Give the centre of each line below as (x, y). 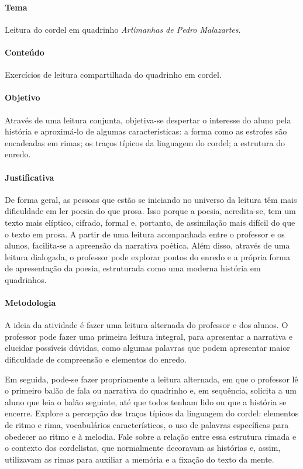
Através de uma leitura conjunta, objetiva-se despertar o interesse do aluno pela (148, 120)
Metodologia (30, 303)
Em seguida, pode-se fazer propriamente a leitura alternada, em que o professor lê (151, 379)
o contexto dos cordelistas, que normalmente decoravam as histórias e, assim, (143, 448)
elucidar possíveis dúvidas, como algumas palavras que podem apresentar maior (147, 348)
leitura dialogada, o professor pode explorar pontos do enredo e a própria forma (147, 256)
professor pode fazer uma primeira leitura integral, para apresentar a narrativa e (149, 336)
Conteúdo (25, 52)
